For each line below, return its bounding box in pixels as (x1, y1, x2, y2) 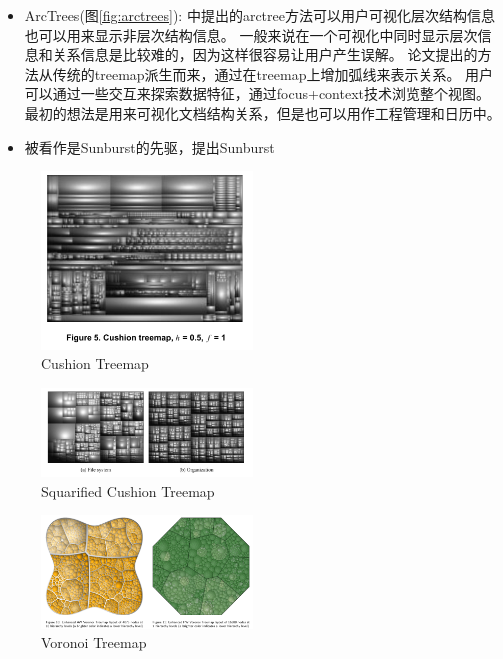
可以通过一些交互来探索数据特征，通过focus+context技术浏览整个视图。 (24, 83, 490, 104)
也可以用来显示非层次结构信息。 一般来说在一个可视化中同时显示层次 (24, 24, 478, 45)
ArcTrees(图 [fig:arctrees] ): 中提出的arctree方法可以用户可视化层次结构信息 (24, 5, 495, 25)
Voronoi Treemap (41, 632, 147, 653)
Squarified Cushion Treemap (41, 480, 215, 501)
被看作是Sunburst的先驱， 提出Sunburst (24, 136, 275, 157)
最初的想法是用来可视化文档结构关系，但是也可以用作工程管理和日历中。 (24, 102, 501, 123)
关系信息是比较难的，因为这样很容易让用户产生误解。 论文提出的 (52, 44, 478, 65)
